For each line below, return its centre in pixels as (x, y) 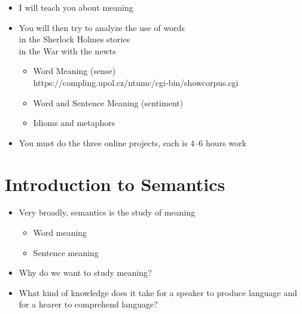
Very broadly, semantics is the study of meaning (107, 212)
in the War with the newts (67, 50)
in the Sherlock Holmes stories (74, 39)
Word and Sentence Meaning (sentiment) (108, 102)
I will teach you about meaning (76, 7)
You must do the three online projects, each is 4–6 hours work (132, 142)
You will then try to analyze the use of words (102, 27)
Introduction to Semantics (115, 184)
